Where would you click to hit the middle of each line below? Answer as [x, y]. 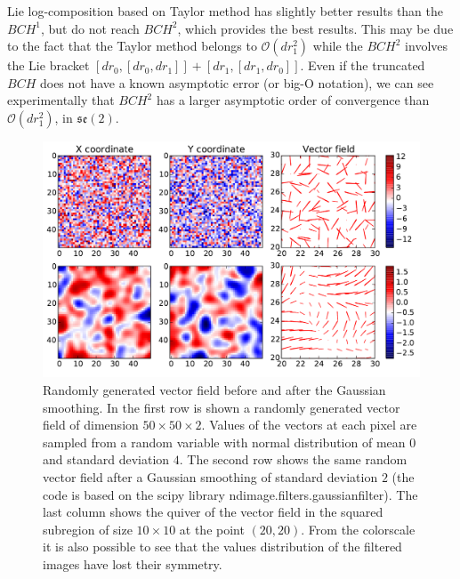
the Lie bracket [48, 65]
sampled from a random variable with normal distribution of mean [224, 442]
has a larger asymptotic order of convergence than [293, 100]
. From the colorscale [358, 529]
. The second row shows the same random [293, 459]
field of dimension [91, 425]
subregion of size [88, 529]
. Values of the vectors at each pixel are [309, 425]
